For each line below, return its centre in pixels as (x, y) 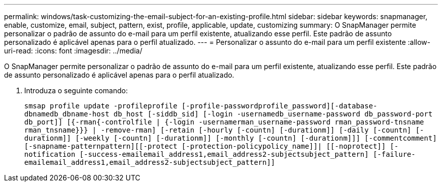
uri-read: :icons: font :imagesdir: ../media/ (73, 51)
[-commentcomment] (401, 138)
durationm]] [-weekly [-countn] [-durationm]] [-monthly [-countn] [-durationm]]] (192, 138)
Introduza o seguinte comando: (76, 90)
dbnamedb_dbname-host (67, 114)
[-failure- (394, 154)
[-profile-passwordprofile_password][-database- (279, 106)
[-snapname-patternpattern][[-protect (101, 146)
